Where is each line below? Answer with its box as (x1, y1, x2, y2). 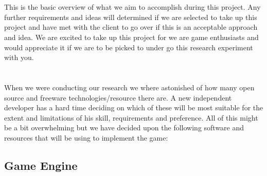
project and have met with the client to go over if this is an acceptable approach (4, 22, 258, 32)
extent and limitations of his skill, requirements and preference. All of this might (4, 112, 258, 123)
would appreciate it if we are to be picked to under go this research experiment (4, 42, 253, 52)
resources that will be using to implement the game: (4, 132, 168, 143)
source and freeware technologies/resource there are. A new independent (4, 92, 232, 103)
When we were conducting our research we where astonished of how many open (4, 82, 255, 92)
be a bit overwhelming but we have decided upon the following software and (4, 122, 244, 133)
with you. (4, 52, 34, 63)
